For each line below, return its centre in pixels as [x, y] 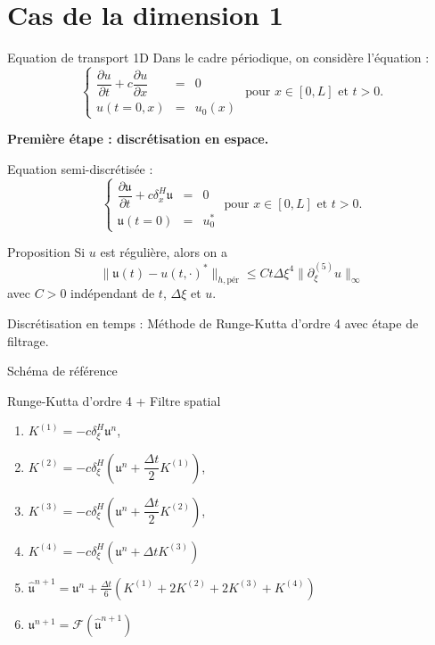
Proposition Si [46, 252]
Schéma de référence [62, 371]
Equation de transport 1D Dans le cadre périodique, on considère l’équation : [218, 58]
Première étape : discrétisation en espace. [138, 139]
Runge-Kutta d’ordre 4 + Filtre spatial [114, 400]
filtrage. [28, 340]
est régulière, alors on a [164, 252]
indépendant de [113, 293]
